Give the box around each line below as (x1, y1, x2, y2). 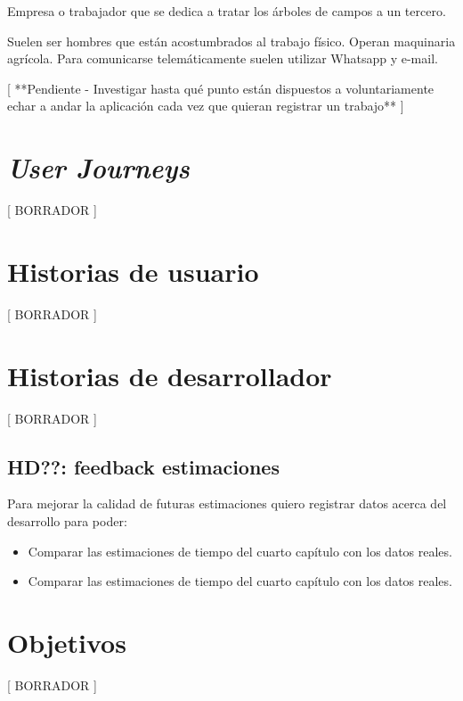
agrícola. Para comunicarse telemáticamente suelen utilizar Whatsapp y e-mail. (7, 49, 438, 68)
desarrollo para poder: (7, 511, 127, 530)
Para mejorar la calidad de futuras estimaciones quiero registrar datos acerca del (7, 494, 447, 513)
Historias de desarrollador (7, 357, 332, 393)
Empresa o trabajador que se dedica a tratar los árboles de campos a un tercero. (7, 2, 446, 20)
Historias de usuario (7, 252, 259, 289)
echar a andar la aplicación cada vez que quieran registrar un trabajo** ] (7, 96, 404, 115)
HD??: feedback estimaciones (7, 452, 280, 480)
